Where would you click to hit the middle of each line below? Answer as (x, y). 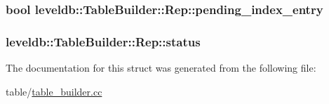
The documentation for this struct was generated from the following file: (161, 68)
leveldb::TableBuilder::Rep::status (103, 41)
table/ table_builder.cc (54, 91)
